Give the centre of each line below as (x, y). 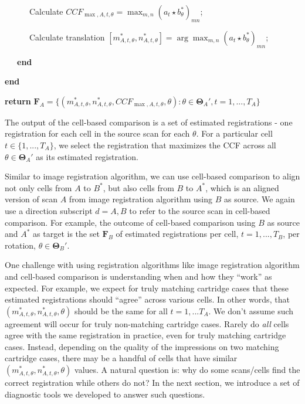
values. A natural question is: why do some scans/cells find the (187, 370)
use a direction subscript (49, 210)
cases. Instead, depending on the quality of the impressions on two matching (142, 346)
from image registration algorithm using (141, 199)
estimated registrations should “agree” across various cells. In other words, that (147, 299)
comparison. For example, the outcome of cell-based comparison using (130, 222)
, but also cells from (138, 187)
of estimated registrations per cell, (177, 234)
